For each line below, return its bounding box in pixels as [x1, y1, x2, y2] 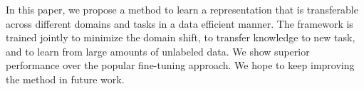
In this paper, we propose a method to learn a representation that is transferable [6, 2, 358, 16]
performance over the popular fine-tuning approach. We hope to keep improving [6, 58, 355, 73]
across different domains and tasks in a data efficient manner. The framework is [6, 16, 353, 31]
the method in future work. [6, 71, 125, 86]
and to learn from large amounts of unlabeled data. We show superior [6, 43, 310, 58]
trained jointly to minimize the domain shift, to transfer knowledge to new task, [6, 30, 355, 45]
